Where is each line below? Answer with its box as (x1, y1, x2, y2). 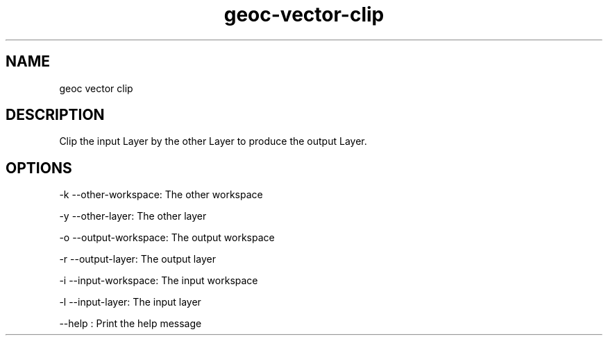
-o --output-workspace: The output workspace (59, 231, 275, 244)
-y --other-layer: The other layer (59, 210, 207, 222)
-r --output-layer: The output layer (59, 253, 216, 265)
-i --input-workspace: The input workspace (59, 274, 258, 287)
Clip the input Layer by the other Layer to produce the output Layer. (59, 135, 367, 148)
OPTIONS (6, 159, 72, 177)
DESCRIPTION (6, 106, 105, 124)
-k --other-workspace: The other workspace (59, 189, 263, 201)
